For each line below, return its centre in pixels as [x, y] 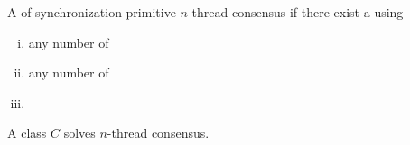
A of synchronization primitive [92, 12]
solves [79, 133]
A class [27, 133]
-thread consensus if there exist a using [295, 12]
